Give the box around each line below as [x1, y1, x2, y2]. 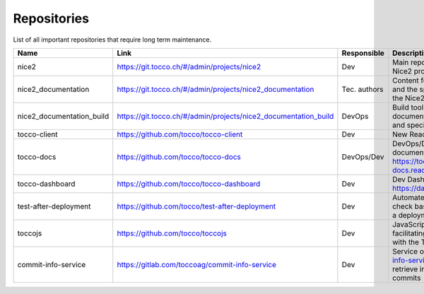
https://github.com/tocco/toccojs [117, 228, 228, 238]
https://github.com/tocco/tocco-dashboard [117, 179, 261, 189]
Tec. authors [341, 84, 384, 94]
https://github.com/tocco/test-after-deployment [117, 201, 276, 211]
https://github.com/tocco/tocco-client [117, 129, 243, 139]
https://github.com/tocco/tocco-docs [117, 152, 242, 162]
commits [392, 273, 421, 283]
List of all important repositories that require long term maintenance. [13, 35, 212, 44]
